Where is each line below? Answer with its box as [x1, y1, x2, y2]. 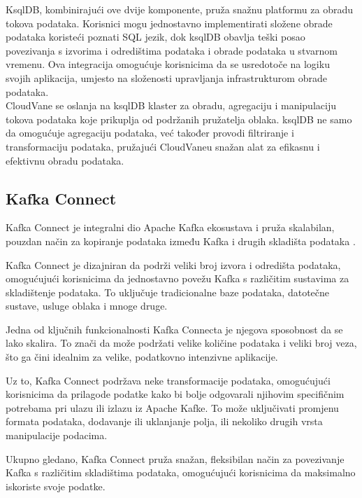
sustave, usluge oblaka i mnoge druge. [6, 298, 168, 313]
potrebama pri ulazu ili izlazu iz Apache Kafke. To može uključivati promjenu [6, 400, 339, 415]
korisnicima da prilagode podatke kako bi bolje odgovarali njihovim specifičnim [6, 387, 345, 401]
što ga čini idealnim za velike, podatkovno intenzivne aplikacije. [6, 350, 278, 364]
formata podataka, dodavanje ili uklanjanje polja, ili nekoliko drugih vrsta [6, 414, 323, 429]
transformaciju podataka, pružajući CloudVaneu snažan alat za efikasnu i [6, 139, 320, 153]
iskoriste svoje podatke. [6, 478, 106, 493]
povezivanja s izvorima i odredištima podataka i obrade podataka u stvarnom [6, 43, 338, 57]
